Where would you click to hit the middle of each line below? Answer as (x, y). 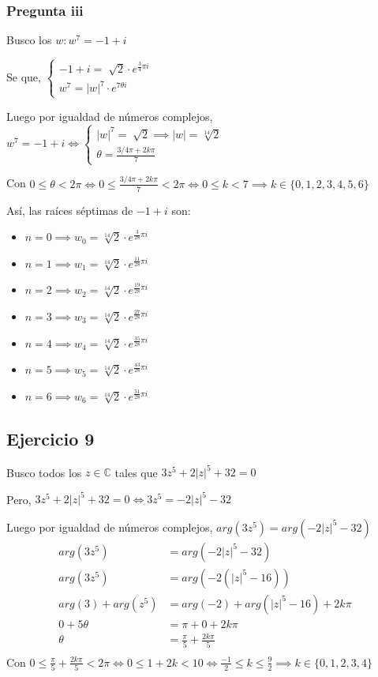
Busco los (29, 40)
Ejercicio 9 (51, 438)
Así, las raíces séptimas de (70, 210)
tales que (136, 472)
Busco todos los (44, 472)
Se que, (24, 76)
